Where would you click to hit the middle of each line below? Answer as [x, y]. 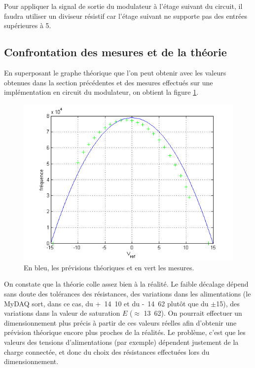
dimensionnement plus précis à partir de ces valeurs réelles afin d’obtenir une [120, 322]
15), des [228, 303]
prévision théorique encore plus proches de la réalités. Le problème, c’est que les [125, 332]
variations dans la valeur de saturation [62, 313]
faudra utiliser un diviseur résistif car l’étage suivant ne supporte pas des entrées [126, 16]
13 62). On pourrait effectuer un [193, 313]
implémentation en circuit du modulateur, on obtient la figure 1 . [101, 92]
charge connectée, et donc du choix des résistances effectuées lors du [107, 351]
